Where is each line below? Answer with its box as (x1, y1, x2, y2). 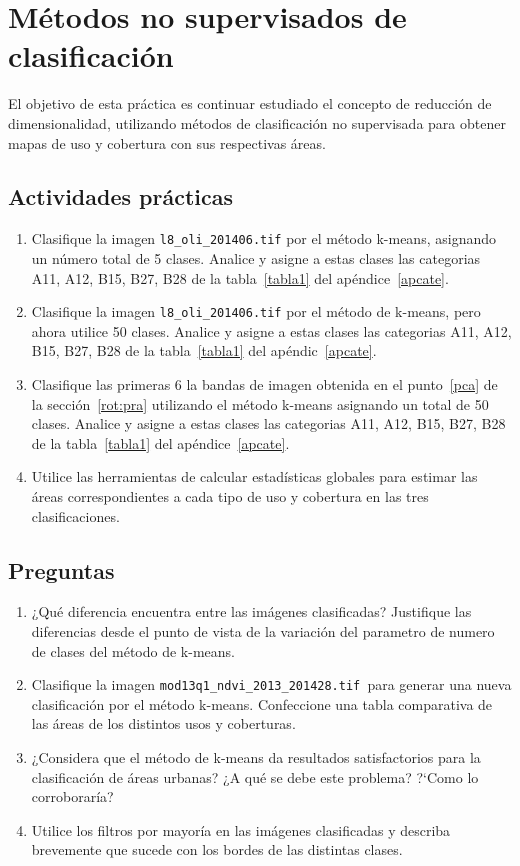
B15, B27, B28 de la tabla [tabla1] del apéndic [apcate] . (31, 340, 377, 361)
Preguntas (8, 554, 115, 585)
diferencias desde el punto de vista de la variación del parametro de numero (31, 620, 495, 641)
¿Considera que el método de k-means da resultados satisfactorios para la (31, 746, 481, 767)
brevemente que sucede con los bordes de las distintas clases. (31, 839, 403, 860)
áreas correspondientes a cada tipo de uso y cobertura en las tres (31, 485, 429, 506)
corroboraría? (31, 786, 114, 807)
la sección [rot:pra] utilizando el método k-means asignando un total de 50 (31, 393, 489, 414)
